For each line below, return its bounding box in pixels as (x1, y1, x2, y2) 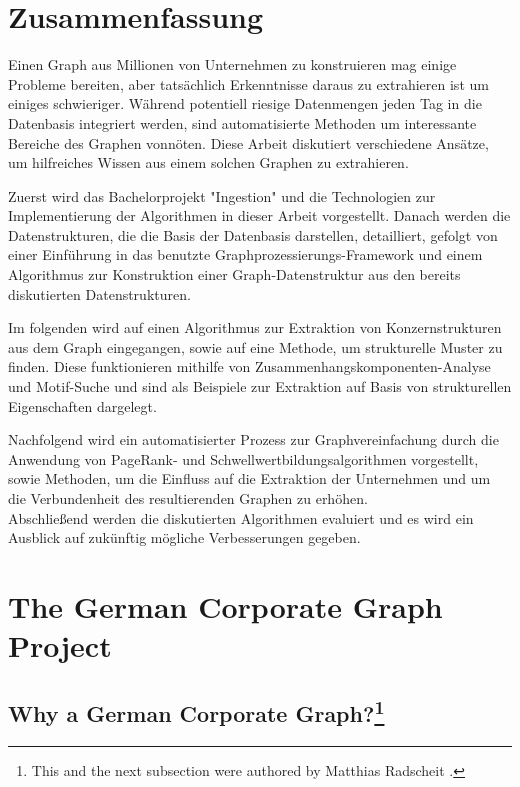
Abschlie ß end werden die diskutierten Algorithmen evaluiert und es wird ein (8, 507, 474, 528)
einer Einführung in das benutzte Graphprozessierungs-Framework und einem (8, 244, 483, 265)
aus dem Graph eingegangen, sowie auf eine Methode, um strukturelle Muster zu (8, 336, 503, 357)
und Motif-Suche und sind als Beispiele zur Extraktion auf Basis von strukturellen (8, 376, 512, 397)
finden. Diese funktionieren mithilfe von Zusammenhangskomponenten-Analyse (8, 356, 491, 377)
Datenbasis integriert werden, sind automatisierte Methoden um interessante (8, 112, 477, 133)
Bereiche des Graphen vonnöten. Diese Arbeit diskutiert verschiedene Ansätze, (8, 132, 489, 153)
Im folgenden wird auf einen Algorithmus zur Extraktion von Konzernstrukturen (8, 317, 502, 338)
